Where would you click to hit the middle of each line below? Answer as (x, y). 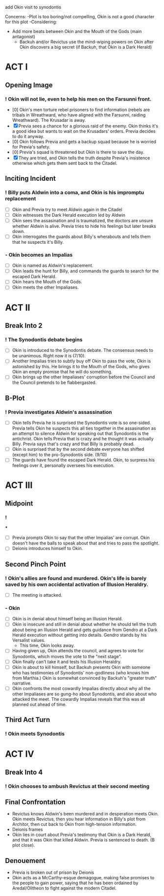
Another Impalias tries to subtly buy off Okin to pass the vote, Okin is (81, 361)
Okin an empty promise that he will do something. (62, 372)
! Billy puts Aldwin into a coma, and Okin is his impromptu (75, 193)
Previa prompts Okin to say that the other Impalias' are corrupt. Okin (81, 538)
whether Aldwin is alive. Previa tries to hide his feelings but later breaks (84, 226)
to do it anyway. (28, 136)
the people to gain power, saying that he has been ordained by (75, 883)
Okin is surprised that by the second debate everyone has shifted (78, 449)
